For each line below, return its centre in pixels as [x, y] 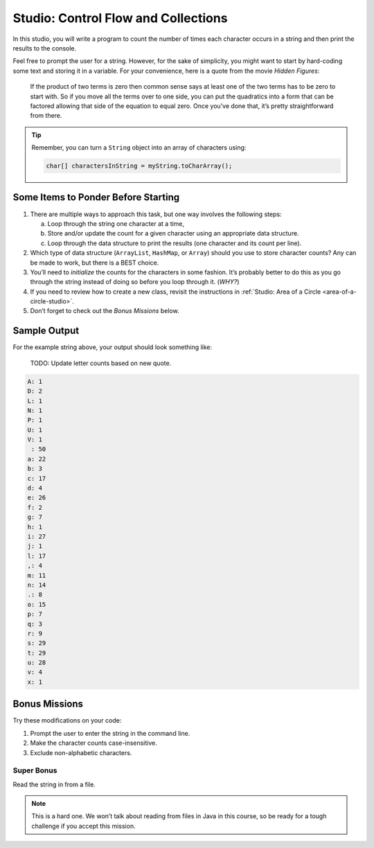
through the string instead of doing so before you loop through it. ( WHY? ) [135, 282]
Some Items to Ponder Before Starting [96, 197]
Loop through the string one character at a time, [116, 223]
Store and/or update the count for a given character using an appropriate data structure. [173, 233]
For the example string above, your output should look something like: [113, 347]
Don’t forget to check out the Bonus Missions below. [105, 311]
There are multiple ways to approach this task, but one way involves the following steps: [156, 214]
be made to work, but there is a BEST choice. [95, 263]
